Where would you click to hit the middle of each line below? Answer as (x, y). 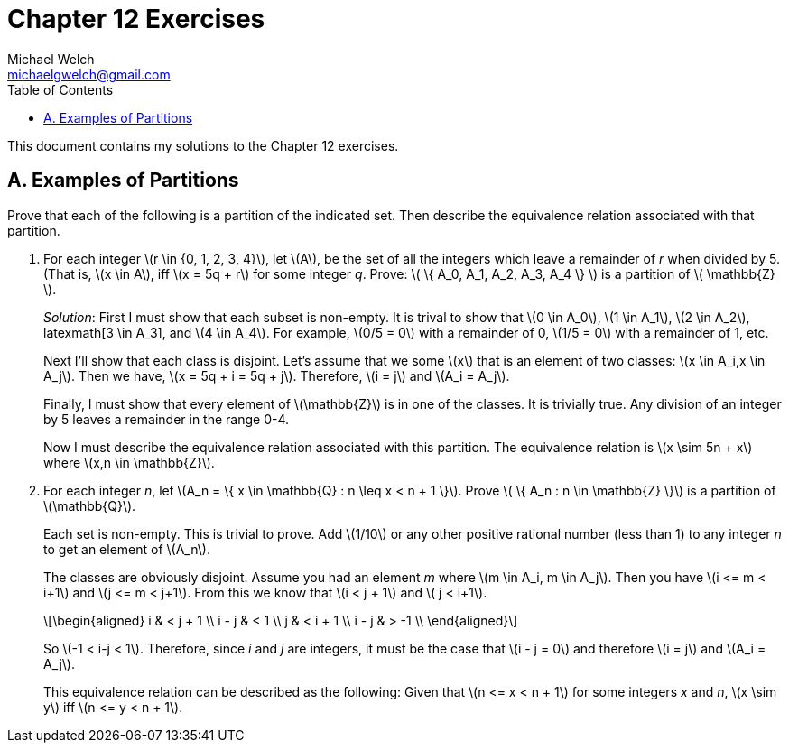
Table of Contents (60, 89)
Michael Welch (51, 59)
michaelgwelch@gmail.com (89, 74)
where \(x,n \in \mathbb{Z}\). (129, 462)
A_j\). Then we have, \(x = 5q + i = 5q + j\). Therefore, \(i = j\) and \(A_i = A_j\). (277, 375)
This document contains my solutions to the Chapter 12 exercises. (203, 145)
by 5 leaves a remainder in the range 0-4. (167, 419)
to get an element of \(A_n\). (127, 549)
